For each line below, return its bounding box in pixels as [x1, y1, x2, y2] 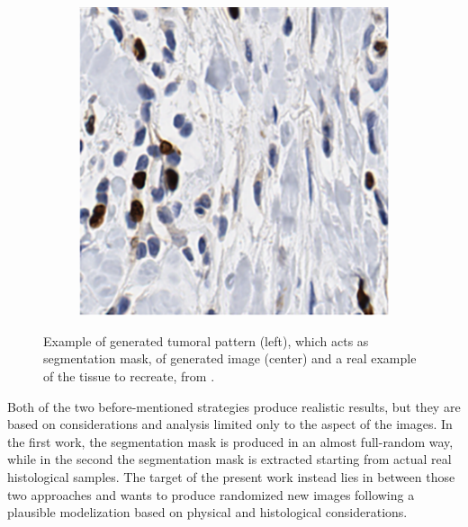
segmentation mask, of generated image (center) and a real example [43, 349, 417, 368]
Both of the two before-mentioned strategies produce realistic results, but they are [7, 397, 461, 415]
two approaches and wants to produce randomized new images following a [7, 485, 415, 504]
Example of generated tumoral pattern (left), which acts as [43, 331, 369, 350]
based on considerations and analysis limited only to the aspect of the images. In [7, 415, 453, 433]
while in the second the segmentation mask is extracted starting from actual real [7, 450, 452, 469]
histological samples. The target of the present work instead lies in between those [7, 468, 455, 487]
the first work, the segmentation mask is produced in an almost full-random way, [7, 432, 454, 451]
